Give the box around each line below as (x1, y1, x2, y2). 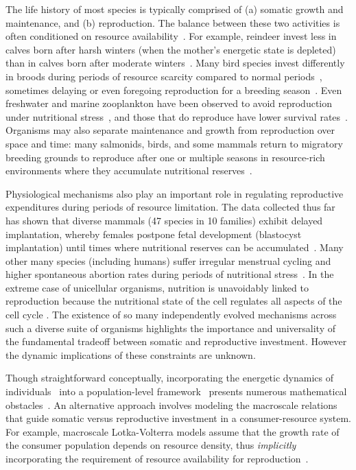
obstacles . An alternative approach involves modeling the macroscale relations (5, 397, 337, 412)
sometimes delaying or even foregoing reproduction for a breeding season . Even (5, 82, 342, 97)
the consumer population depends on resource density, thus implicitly (5, 438, 296, 452)
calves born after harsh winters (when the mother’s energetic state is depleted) (5, 42, 336, 56)
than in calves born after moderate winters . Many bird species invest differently (5, 56, 345, 70)
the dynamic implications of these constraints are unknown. (5, 347, 256, 362)
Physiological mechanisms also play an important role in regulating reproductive (5, 186, 344, 200)
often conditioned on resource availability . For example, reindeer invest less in (5, 29, 337, 43)
